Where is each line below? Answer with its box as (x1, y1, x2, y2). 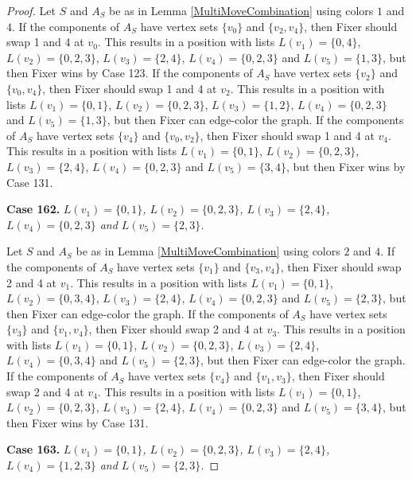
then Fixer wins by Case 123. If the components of (6, 64, 253, 81)
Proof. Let (6, 2, 56, 18)
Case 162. (6, 201, 60, 217)
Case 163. (6, 441, 60, 458)
